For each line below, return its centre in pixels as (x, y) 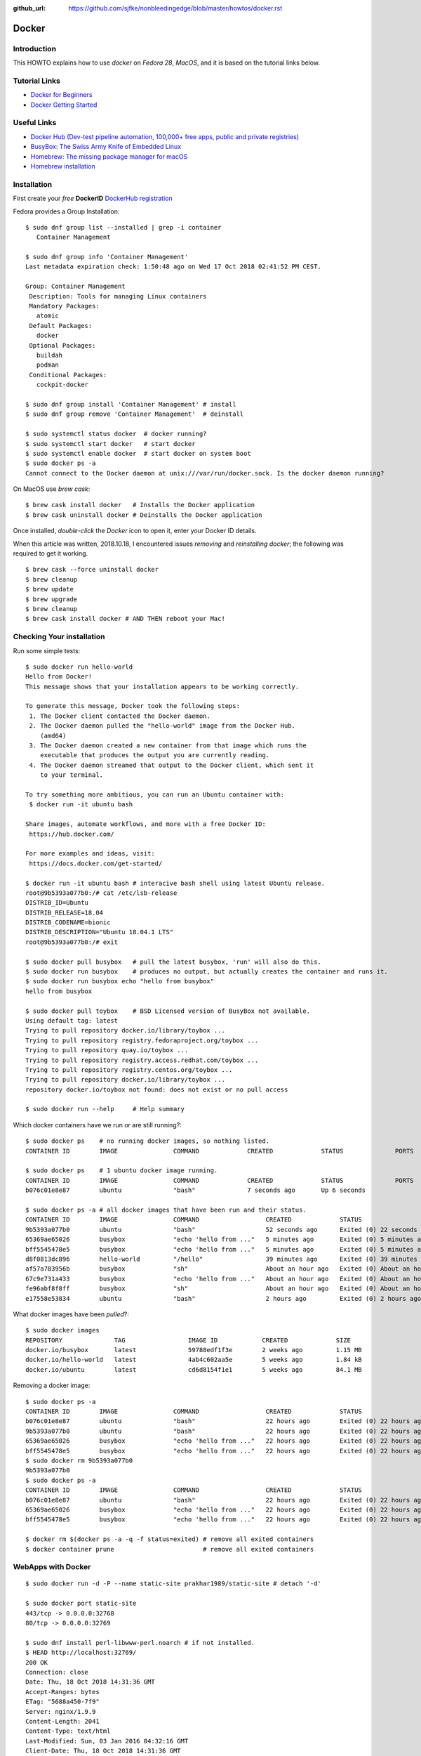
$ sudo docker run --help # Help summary (105, 1109)
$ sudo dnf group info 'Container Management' (107, 257)
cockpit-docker (62, 385)
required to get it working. (51, 553)
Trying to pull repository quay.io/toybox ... (107, 1050)
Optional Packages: (62, 345)
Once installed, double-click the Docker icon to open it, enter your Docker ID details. (135, 531)
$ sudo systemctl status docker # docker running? (116, 434)
